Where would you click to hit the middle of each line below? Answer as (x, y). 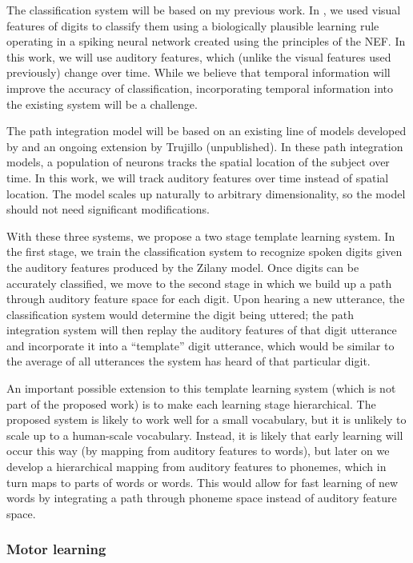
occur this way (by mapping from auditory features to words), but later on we (198, 451)
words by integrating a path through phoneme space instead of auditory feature (202, 498)
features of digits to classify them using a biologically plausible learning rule (193, 25)
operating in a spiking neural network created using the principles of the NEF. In (206, 41)
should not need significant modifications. (108, 209)
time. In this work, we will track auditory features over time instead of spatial (198, 177)
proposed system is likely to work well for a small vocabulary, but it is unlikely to (206, 419)
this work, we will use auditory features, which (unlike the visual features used (199, 56)
